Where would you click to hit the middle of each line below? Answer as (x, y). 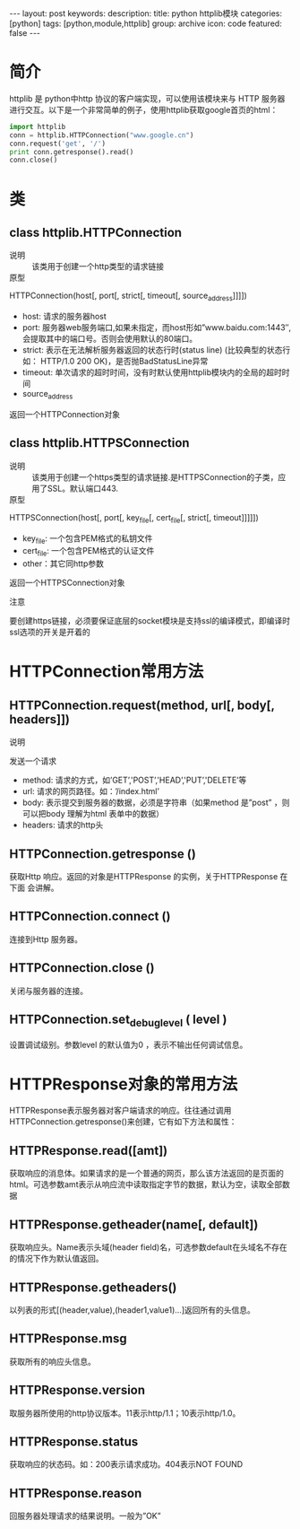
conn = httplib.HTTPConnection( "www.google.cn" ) (102, 135)
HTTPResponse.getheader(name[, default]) (134, 1224)
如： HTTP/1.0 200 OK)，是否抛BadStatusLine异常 (115, 362)
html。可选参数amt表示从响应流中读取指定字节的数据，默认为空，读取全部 (146, 1184)
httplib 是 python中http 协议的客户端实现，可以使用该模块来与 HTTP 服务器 (147, 98)
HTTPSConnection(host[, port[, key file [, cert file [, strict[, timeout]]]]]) (134, 518)
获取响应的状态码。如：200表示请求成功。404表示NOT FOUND (126, 1464)
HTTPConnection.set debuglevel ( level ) (118, 1020)
